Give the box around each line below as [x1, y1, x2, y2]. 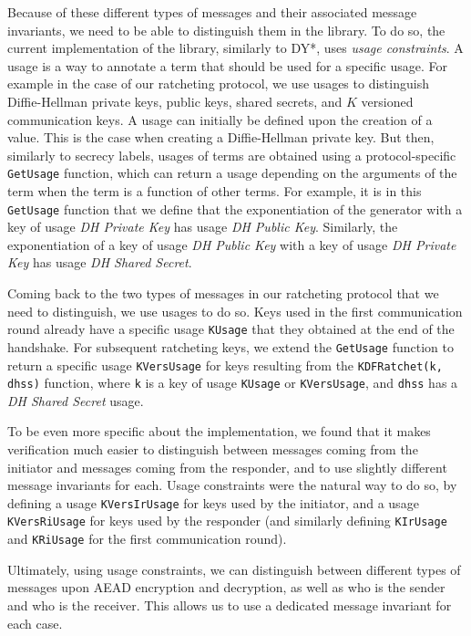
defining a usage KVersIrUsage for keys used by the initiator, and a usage [7, 493, 419, 512]
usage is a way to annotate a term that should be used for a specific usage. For [7, 56, 447, 75]
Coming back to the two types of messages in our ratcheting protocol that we [7, 284, 439, 303]
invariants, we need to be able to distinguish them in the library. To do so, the [7, 20, 445, 39]
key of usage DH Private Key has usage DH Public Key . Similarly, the [7, 217, 398, 236]
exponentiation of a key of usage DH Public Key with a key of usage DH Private [7, 235, 456, 254]
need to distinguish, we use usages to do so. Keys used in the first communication [7, 301, 463, 320]
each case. [7, 613, 63, 632]
